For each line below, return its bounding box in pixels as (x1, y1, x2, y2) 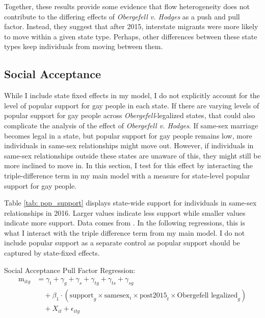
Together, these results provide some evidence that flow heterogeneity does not (4, 1, 250, 11)
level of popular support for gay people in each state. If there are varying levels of (4, 100, 259, 110)
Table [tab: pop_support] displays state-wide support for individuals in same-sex (4, 197, 257, 208)
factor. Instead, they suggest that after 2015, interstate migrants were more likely (4, 21, 258, 32)
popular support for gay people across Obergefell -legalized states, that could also (4, 110, 255, 121)
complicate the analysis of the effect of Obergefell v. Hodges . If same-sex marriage (4, 120, 258, 130)
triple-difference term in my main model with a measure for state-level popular (4, 170, 250, 180)
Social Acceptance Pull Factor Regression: (4, 264, 136, 275)
